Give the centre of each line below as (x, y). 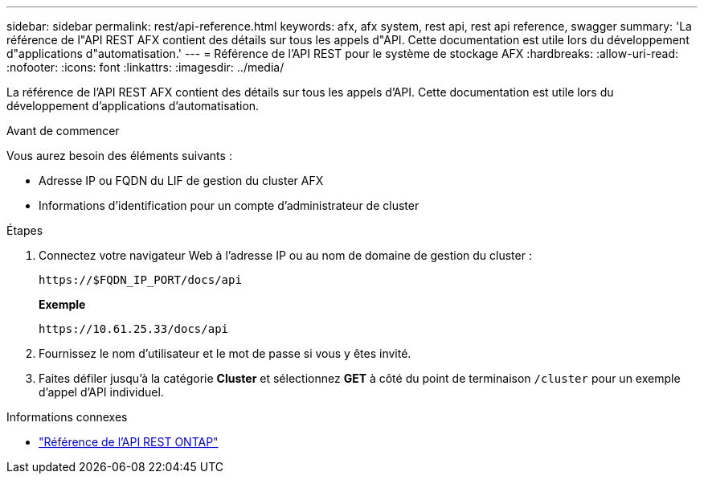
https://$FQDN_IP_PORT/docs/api (140, 280)
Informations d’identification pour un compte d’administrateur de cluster (229, 205)
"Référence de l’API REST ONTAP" (129, 442)
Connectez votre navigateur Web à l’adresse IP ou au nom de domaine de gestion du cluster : (285, 255)
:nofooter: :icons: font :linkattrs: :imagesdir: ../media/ (145, 67)
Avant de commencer (63, 131)
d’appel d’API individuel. (101, 392)
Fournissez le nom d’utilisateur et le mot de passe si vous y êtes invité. (225, 353)
